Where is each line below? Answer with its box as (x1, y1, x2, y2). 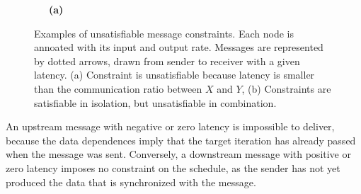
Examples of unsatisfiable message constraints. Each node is (34, 25, 294, 40)
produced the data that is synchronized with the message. (6, 174, 256, 189)
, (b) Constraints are (241, 81, 331, 96)
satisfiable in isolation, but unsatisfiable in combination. (34, 95, 277, 110)
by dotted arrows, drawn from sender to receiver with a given (34, 53, 300, 68)
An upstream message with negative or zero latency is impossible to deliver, (6, 119, 335, 134)
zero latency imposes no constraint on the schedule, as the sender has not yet (6, 160, 340, 175)
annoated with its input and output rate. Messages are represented (34, 40, 323, 55)
